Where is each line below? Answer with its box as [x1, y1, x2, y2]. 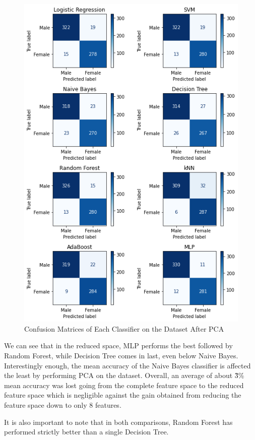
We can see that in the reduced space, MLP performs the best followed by [4, 340, 233, 351]
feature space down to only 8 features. [4, 399, 121, 410]
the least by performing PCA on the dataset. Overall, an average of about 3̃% [4, 370, 244, 381]
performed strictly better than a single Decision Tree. [4, 426, 169, 437]
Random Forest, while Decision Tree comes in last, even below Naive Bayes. [4, 350, 238, 361]
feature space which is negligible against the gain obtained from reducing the [4, 390, 241, 400]
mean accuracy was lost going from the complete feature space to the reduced [4, 380, 244, 390]
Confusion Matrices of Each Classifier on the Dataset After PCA [24, 323, 224, 334]
